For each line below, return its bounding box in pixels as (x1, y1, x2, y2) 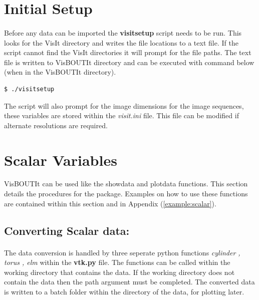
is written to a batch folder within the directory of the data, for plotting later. (4, 286, 244, 296)
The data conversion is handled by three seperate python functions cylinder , (4, 247, 240, 257)
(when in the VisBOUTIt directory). (4, 67, 116, 77)
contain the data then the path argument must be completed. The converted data (4, 276, 255, 287)
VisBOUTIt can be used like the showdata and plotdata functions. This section (4, 178, 248, 189)
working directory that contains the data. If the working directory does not (4, 266, 235, 277)
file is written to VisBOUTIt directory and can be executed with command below (4, 57, 254, 67)
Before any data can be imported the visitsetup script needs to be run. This (4, 27, 242, 38)
